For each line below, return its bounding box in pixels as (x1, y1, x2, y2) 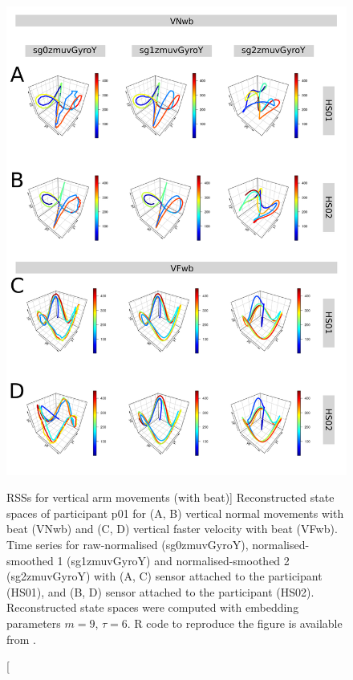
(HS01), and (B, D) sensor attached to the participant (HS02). (6, 583, 314, 600)
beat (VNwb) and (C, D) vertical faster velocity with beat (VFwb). (6, 520, 338, 537)
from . (6, 630, 37, 647)
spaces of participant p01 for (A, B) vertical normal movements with (6, 504, 344, 521)
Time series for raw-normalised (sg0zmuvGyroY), (6, 535, 249, 552)
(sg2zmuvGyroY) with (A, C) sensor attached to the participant (6, 568, 323, 584)
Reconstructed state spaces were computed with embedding (6, 599, 299, 616)
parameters (6, 614, 61, 631)
